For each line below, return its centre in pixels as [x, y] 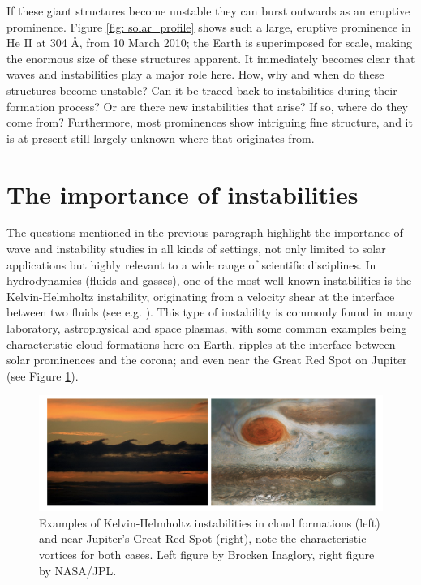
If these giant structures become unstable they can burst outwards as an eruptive [208, 11]
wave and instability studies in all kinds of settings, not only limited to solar [196, 249]
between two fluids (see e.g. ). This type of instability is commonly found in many [210, 312]
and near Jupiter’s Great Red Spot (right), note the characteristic [203, 538]
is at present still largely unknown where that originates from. [161, 138]
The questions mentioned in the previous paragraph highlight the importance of [205, 232]
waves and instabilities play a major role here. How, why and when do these [195, 74]
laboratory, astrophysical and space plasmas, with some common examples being [207, 328]
